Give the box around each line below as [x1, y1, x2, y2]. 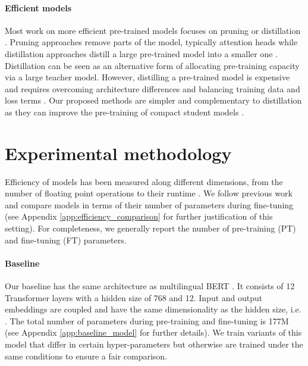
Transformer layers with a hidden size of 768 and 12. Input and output [5, 291, 263, 304]
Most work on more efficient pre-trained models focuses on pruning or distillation [5, 24, 301, 36]
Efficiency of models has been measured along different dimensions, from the [5, 175, 283, 187]
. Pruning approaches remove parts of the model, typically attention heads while [5, 36, 298, 48]
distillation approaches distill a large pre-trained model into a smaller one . [5, 47, 278, 60]
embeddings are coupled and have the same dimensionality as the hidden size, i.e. [5, 303, 301, 315]
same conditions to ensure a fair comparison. [5, 349, 168, 362]
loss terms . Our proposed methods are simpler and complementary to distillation [5, 94, 302, 107]
